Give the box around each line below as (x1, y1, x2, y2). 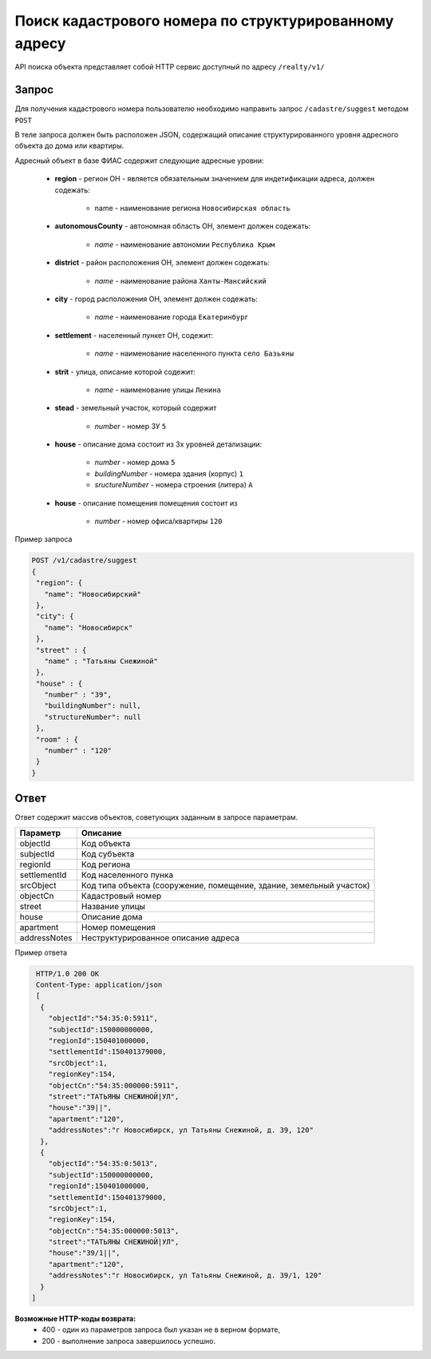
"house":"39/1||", (48, 1249, 121, 1258)
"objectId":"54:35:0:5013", (48, 1159, 159, 1168)
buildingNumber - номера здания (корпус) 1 (94, 468, 243, 479)
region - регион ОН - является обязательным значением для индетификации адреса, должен (54, 174, 375, 184)
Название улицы (81, 900, 146, 912)
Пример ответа (14, 948, 68, 957)
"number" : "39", (44, 690, 112, 699)
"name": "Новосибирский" (44, 590, 141, 598)
